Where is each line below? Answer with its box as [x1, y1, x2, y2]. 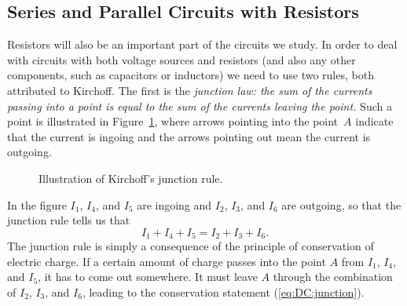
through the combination [273, 268, 393, 285]
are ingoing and [137, 196, 212, 213]
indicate [355, 113, 394, 129]
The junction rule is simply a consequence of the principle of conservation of [7, 238, 374, 254]
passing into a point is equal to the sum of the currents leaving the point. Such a [7, 97, 392, 114]
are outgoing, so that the [281, 196, 401, 213]
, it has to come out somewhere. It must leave [38, 268, 258, 285]
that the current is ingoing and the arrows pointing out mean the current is [7, 128, 371, 144]
